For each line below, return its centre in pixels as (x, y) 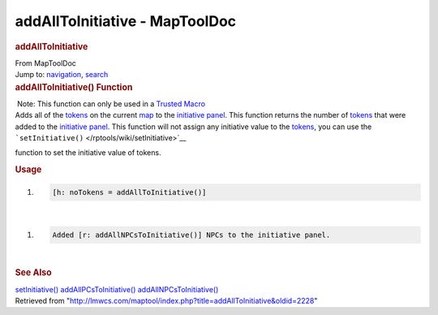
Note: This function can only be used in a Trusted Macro (111, 104)
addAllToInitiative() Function (74, 87)
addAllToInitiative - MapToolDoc (126, 21)
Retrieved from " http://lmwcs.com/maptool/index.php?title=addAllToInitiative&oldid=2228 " (166, 301)
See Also (33, 273)
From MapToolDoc (46, 63)
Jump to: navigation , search (62, 75)
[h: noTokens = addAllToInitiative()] (129, 192)
